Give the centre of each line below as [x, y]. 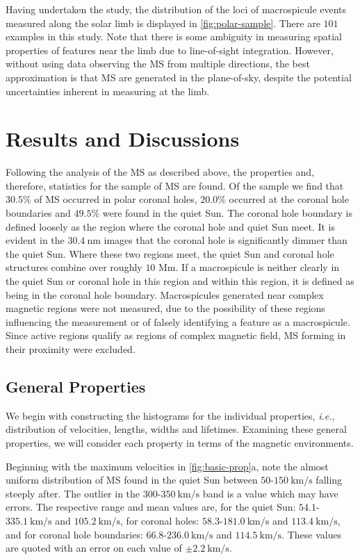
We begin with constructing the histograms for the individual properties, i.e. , [170, 415]
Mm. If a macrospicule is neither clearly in [249, 267]
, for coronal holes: [160, 520]
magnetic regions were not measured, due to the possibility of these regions [165, 308]
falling [329, 480]
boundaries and [38, 213]
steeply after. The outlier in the [73, 493]
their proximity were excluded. [71, 349]
